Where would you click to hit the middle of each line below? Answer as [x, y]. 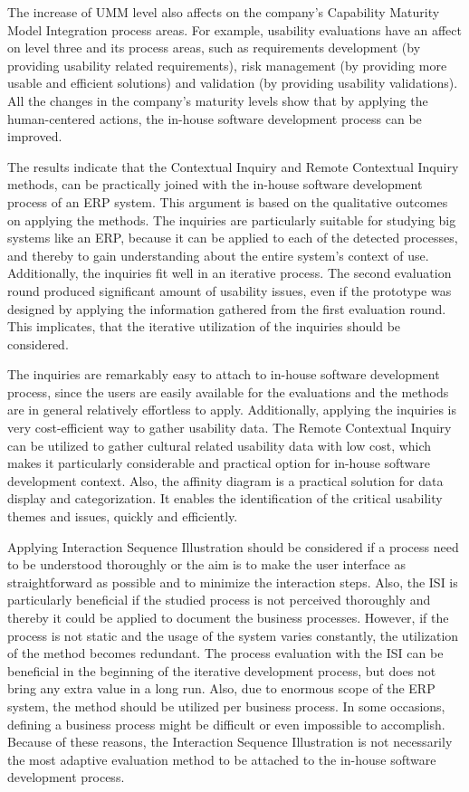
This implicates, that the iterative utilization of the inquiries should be [204, 326]
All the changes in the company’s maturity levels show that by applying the [218, 100]
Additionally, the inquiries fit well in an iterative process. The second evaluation [230, 273]
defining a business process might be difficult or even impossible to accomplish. [226, 724]
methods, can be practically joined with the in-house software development [215, 184]
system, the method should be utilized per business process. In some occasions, [226, 706]
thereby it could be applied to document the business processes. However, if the [228, 617]
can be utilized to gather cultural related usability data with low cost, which [220, 445]
